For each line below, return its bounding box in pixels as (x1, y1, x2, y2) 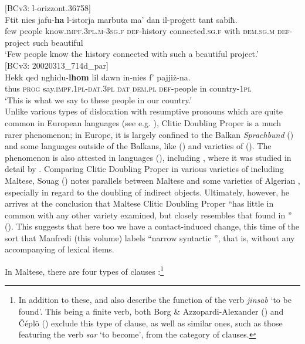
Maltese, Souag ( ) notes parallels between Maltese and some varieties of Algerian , (5, 174, 300, 186)
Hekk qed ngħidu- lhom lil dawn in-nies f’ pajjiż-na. (5, 70, 191, 83)
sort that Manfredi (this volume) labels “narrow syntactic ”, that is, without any (5, 231, 295, 244)
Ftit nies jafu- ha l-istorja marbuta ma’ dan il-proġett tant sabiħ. (5, 13, 238, 25)
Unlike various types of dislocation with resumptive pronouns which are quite (5, 105, 283, 117)
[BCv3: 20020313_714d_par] (5, 59, 109, 71)
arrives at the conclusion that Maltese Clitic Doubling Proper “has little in (5, 197, 274, 210)
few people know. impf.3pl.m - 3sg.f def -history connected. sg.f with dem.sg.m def (5, 25, 290, 37)
